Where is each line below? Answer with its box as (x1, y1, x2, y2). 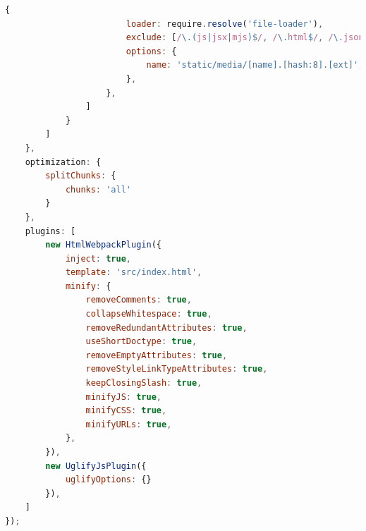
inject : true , (65, 253, 132, 264)
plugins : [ (25, 226, 76, 236)
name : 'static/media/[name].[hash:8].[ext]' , (146, 60, 364, 71)
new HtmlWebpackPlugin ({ (45, 240, 161, 250)
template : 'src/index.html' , (65, 267, 202, 278)
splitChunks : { (45, 171, 116, 181)
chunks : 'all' (65, 184, 131, 195)
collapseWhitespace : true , (85, 309, 212, 319)
